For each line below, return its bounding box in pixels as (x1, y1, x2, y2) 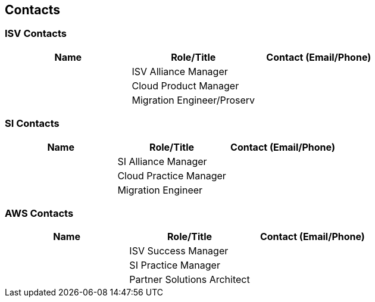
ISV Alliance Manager (132, 65, 228, 77)
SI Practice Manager (129, 259, 220, 272)
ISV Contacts (5, 27, 67, 40)
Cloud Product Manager (132, 79, 239, 92)
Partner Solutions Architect (129, 273, 250, 286)
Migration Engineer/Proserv (132, 94, 255, 106)
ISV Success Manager (129, 245, 229, 257)
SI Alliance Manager (117, 155, 207, 167)
